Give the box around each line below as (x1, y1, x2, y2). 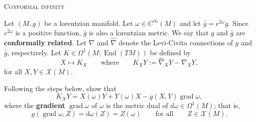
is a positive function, (15, 27, 81, 38)
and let (179, 17, 201, 28)
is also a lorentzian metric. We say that (89, 27, 209, 38)
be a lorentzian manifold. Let (44, 17, 133, 28)
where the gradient (4, 100, 65, 111)
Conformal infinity (4, 1, 65, 11)
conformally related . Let (4, 37, 87, 47)
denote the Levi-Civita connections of (119, 37, 233, 47)
